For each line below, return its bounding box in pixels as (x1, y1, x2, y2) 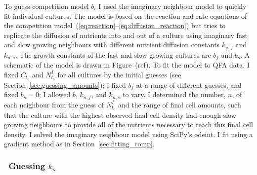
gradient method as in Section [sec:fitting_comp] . (4, 139, 155, 149)
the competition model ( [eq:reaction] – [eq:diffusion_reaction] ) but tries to (4, 20, 226, 31)
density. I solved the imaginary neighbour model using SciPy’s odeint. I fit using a (4, 129, 253, 139)
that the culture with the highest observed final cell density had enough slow (4, 109, 236, 120)
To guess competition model (4, 1, 89, 11)
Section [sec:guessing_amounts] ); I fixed (4, 79, 126, 90)
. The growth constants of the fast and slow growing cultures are (15, 49, 211, 60)
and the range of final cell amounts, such (118, 99, 241, 109)
